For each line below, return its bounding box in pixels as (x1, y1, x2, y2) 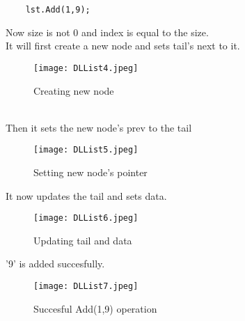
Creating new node (33, 83, 114, 97)
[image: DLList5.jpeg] (33, 145, 139, 155)
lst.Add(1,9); (25, 5, 90, 15)
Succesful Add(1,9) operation (33, 301, 157, 315)
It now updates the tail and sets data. (6, 188, 167, 203)
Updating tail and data (33, 233, 132, 247)
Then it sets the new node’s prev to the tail (6, 120, 192, 134)
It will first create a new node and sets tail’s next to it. (6, 38, 240, 53)
